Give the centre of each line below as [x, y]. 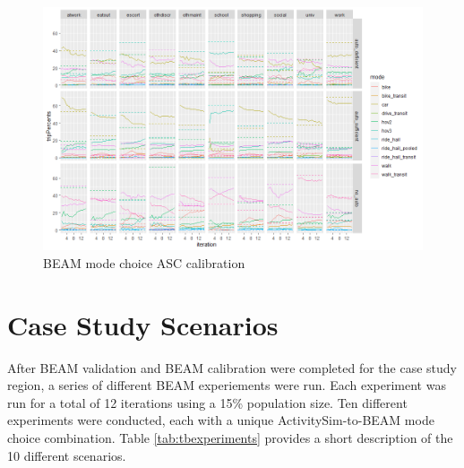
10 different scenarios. [67, 455]
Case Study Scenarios [143, 324]
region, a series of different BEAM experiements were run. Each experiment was [227, 385]
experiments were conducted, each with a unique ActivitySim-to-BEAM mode [221, 420]
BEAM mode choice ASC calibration [144, 262]
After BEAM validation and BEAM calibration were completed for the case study [232, 367]
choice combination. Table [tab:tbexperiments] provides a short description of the [230, 438]
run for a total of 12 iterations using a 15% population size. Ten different [207, 402]
